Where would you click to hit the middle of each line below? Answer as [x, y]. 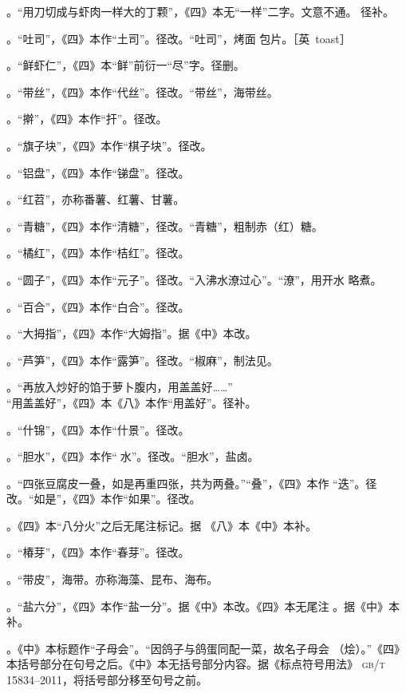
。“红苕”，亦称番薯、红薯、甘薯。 [96, 199]
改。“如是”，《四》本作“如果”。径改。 [104, 499]
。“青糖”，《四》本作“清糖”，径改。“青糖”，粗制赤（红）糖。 [165, 226]
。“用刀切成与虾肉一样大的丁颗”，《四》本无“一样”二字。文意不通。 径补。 [201, 11]
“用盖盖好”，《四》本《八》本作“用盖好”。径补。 [132, 402]
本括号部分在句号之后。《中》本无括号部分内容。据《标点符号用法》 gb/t [196, 664]
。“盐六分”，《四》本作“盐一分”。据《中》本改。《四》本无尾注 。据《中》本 [203, 606]
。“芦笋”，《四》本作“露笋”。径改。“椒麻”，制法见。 [142, 360]
